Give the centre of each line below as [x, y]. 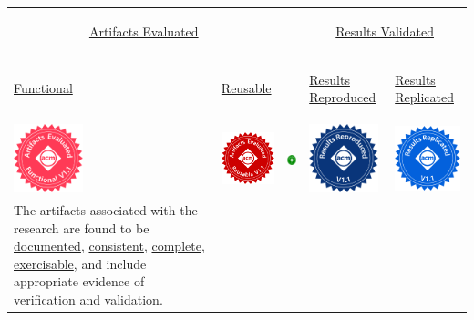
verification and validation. [88, 299]
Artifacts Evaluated [144, 31]
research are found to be [82, 227]
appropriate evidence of [79, 281]
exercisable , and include [80, 263]
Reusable [246, 88]
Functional [43, 88]
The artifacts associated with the [106, 210]
